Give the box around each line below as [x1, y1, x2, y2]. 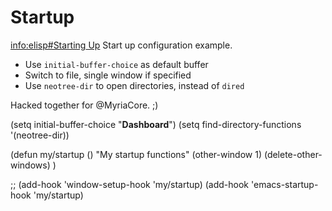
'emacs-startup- [250, 178, 319, 190]
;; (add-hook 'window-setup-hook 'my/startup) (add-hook [10, 178, 250, 190]
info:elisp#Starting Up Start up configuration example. [10, 39, 233, 51]
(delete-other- [263, 148, 323, 160]
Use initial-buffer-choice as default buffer [24, 58, 209, 70]
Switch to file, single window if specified [24, 69, 192, 81]
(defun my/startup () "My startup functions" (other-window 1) [10, 148, 263, 160]
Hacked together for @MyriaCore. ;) [10, 99, 159, 111]
